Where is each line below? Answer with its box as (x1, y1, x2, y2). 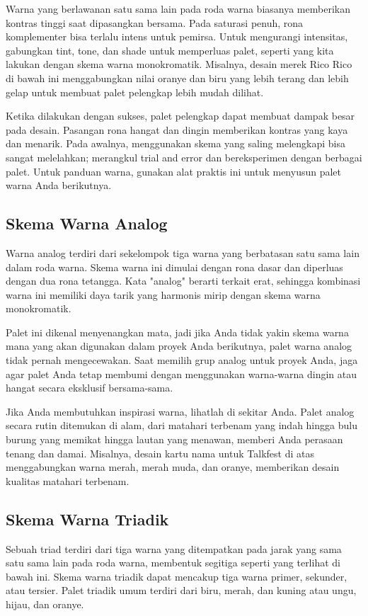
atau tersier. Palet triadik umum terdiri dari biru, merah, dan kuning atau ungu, (6, 583, 357, 598)
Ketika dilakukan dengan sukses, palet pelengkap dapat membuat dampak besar (6, 108, 355, 123)
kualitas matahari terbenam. (6, 473, 130, 488)
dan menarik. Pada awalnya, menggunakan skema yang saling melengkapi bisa (6, 136, 345, 151)
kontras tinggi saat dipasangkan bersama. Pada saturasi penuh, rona (6, 15, 304, 30)
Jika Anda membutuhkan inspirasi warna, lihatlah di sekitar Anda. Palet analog (6, 404, 355, 418)
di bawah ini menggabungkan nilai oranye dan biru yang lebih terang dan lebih (6, 70, 349, 85)
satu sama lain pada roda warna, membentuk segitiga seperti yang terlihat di (6, 555, 340, 570)
